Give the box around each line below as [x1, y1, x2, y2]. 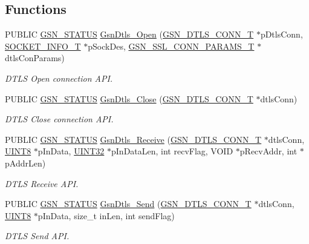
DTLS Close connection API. [5, 113, 114, 125]
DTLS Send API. [5, 229, 70, 242]
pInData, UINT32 [37, 145, 105, 157]
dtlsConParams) [5, 51, 65, 64]
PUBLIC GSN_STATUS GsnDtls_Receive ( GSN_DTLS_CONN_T [5, 133, 262, 145]
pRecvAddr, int [239, 145, 298, 157]
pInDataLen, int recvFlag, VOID [111, 145, 233, 157]
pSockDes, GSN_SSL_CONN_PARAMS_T [88, 39, 255, 52]
